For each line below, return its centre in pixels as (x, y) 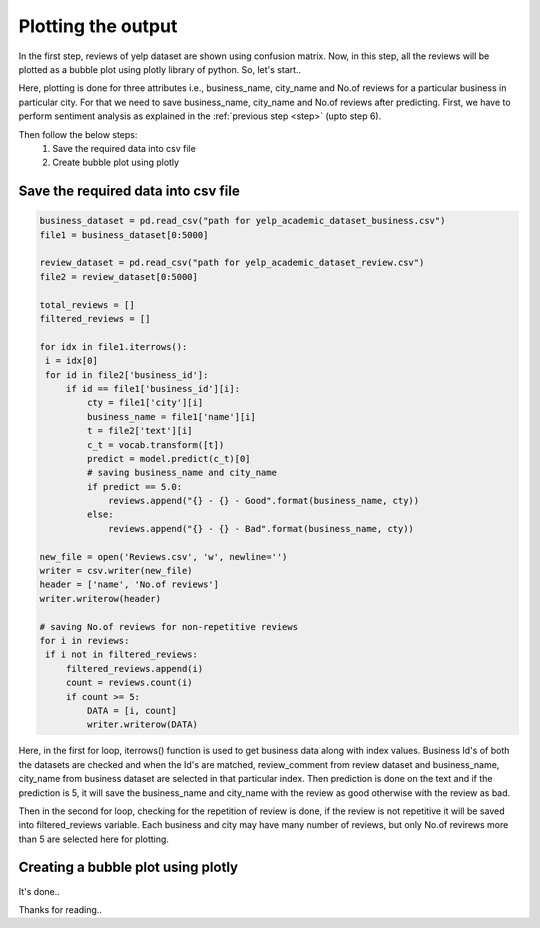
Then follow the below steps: (78, 134)
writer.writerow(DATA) (142, 724)
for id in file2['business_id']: (127, 374)
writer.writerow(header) (100, 598)
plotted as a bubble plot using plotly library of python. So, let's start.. (160, 69)
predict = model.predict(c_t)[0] (168, 458)
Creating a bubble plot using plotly (128, 867)
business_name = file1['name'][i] (171, 416)
